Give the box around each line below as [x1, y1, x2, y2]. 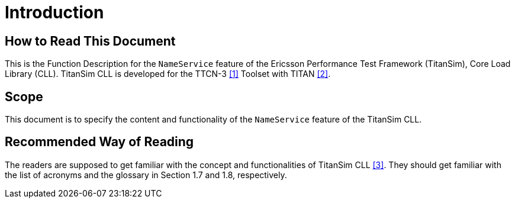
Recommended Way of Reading [5, 134, 194, 150]
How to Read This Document [5, 33, 176, 49]
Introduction [5, 2, 104, 22]
